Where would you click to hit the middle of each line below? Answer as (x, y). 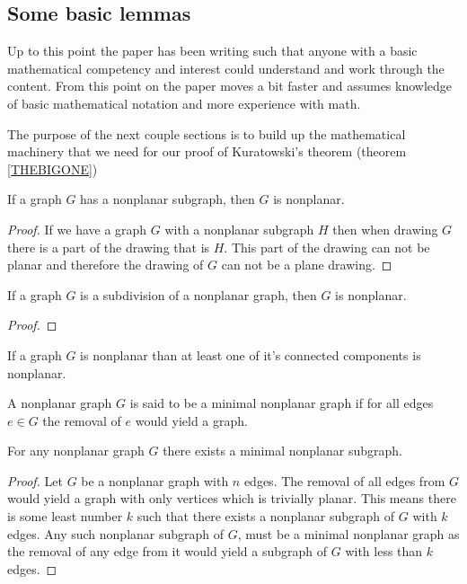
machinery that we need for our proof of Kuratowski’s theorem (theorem (207, 151)
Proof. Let (35, 480)
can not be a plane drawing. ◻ (307, 265)
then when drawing (385, 229)
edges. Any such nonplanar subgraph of (116, 533)
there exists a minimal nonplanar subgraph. (282, 451)
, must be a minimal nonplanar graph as (348, 533)
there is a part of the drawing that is (109, 247)
